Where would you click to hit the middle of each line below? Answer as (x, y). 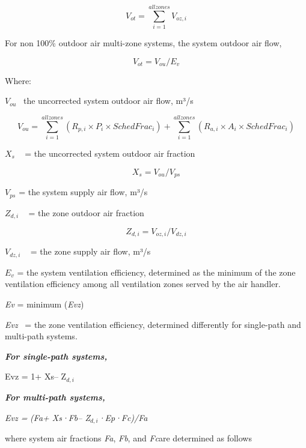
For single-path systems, (56, 356)
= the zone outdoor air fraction (86, 212)
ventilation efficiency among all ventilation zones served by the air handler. (143, 284)
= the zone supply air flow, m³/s (90, 251)
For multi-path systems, (55, 397)
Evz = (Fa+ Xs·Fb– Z (47, 417)
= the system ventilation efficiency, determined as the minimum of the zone (156, 272)
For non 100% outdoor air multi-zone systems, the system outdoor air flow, (143, 43)
